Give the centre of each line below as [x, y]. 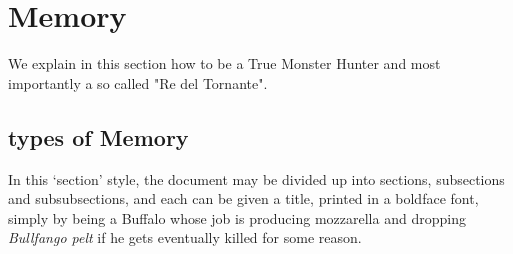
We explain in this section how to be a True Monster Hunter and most [224, 63]
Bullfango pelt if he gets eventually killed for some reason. [185, 237]
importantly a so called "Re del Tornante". [138, 82]
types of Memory [98, 136]
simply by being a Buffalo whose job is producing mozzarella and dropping [237, 217]
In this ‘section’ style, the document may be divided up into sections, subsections [256, 178]
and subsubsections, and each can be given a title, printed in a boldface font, [243, 198]
